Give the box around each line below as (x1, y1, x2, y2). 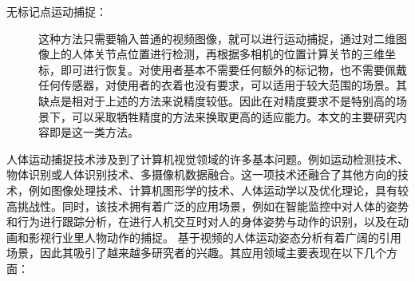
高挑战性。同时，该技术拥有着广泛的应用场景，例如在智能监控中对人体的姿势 (6, 197, 409, 214)
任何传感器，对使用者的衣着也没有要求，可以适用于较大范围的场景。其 (38, 77, 407, 93)
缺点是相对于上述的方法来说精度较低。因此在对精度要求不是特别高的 (38, 92, 396, 109)
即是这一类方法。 (49, 124, 139, 140)
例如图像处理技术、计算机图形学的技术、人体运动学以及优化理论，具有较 (28, 181, 409, 198)
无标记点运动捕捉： (6, 3, 107, 19)
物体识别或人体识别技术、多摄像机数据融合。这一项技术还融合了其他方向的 (6, 166, 397, 183)
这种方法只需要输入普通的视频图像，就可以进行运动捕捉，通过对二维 (38, 30, 396, 46)
